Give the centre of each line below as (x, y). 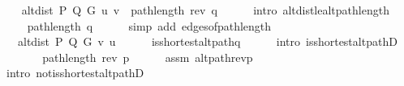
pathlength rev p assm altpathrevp (148, 57)
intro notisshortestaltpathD (75, 73)
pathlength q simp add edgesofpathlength (149, 25)
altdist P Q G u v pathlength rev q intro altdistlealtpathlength (205, 10)
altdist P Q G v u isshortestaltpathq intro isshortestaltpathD (207, 41)
